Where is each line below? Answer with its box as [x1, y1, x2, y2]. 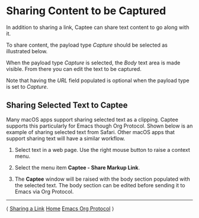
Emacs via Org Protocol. [14, 188, 74, 195]
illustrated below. [6, 47, 48, 54]
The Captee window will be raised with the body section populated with [14, 175, 191, 183]
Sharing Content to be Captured [6, 4, 166, 18]
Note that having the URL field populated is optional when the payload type [6, 77, 190, 84]
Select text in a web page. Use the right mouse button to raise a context [14, 146, 191, 153]
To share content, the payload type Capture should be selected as [6, 41, 168, 48]
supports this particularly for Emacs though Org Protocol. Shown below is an [6, 122, 193, 129]
